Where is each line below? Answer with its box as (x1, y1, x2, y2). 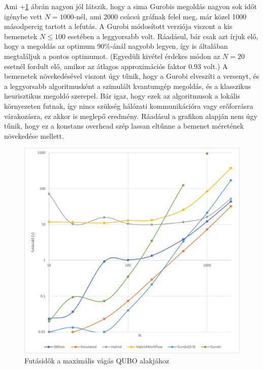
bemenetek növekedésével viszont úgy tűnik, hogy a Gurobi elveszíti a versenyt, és (4, 71, 259, 81)
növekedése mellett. (4, 130, 64, 141)
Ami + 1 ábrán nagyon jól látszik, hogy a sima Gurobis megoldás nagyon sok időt (4, 1, 257, 11)
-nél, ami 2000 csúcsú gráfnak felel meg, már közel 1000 (74, 11, 247, 21)
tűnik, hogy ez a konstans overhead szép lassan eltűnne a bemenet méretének (4, 120, 244, 131)
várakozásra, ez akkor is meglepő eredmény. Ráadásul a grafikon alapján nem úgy (4, 110, 257, 121)
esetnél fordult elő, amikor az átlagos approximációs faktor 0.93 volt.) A (4, 60, 228, 71)
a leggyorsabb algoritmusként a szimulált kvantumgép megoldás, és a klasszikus (4, 80, 251, 91)
